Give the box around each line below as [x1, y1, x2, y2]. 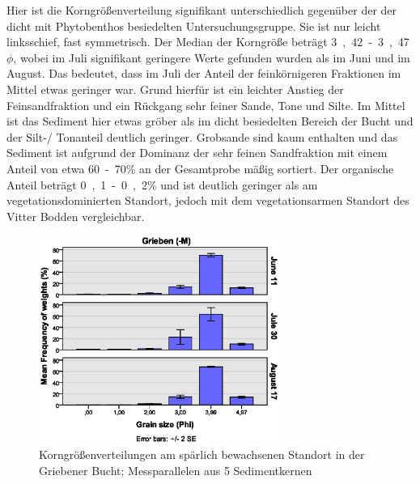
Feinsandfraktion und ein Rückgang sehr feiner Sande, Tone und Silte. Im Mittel [6, 96, 405, 113]
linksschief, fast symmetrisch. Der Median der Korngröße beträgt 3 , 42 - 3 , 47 [6, 33, 409, 50]
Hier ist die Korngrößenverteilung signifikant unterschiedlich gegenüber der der [6, 2, 397, 18]
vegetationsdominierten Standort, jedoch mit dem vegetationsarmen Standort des [6, 192, 409, 209]
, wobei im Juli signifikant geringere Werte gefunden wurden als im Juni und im [13, 49, 410, 66]
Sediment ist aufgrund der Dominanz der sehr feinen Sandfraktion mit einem [6, 144, 388, 161]
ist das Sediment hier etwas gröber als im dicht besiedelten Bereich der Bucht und [6, 113, 414, 129]
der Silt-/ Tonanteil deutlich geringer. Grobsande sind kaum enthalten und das [6, 128, 398, 145]
